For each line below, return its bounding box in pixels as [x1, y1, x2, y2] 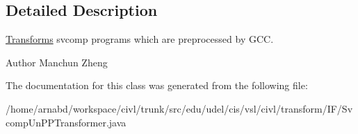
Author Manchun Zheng [6, 55, 108, 69]
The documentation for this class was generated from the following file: [6, 78, 308, 93]
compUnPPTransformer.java [6, 115, 127, 129]
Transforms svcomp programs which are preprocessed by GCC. [6, 32, 274, 46]
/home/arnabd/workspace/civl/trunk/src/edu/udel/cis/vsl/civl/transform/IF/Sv [6, 101, 353, 115]
